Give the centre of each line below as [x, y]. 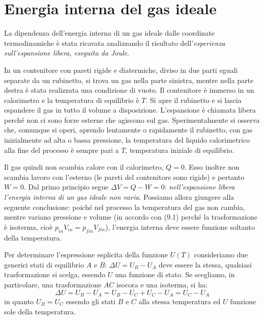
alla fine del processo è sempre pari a [62, 150]
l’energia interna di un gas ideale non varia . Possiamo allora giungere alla [119, 197]
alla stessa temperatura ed [180, 301]
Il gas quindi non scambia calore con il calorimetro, [84, 167]
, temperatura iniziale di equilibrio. [180, 150]
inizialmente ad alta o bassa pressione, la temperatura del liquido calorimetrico [127, 140]
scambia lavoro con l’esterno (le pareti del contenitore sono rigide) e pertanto [124, 177]
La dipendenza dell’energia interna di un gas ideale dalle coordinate [109, 33]
